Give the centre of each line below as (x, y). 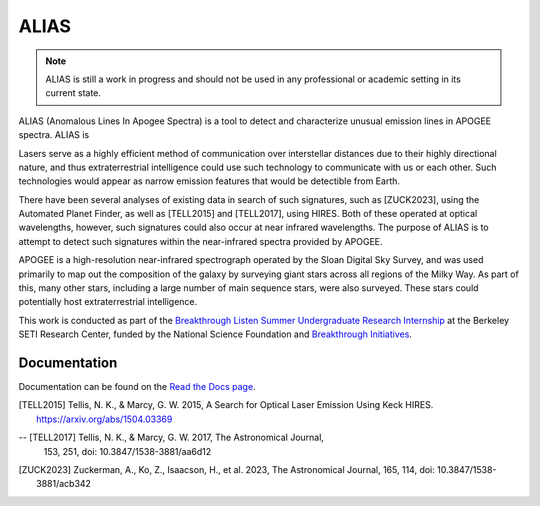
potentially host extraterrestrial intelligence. (108, 302)
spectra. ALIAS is (54, 135)
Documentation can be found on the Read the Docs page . (137, 387)
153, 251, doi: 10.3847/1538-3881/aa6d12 (127, 451)
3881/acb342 (64, 484)
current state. (73, 93)
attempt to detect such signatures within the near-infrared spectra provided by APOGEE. (201, 241)
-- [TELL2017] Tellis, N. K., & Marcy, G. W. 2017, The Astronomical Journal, (171, 437)
